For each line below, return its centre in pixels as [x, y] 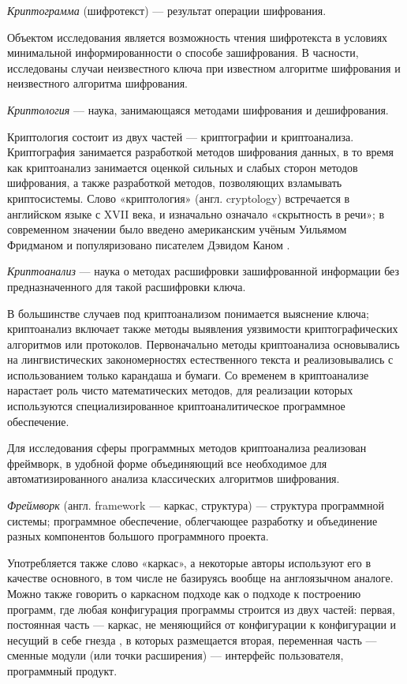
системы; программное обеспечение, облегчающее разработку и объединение [192, 520]
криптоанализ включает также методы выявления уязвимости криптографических [203, 329]
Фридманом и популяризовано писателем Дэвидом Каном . [149, 244]
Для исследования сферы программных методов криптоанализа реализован [187, 448]
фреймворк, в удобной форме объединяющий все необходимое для [167, 463]
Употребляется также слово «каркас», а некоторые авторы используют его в [189, 562]
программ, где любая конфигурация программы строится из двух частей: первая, [201, 609]
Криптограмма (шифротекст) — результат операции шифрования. [167, 10]
